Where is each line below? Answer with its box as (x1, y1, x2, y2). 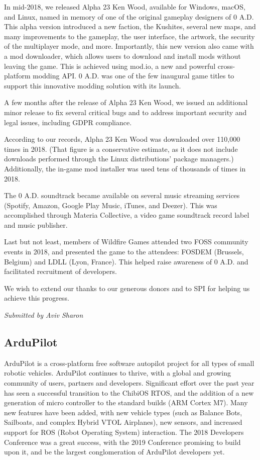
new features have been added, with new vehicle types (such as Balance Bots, (4, 407, 242, 417)
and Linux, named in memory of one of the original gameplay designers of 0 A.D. (4, 11, 254, 22)
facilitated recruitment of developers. (4, 266, 117, 277)
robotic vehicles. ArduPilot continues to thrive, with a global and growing (4, 367, 231, 378)
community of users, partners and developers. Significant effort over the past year (4, 378, 254, 388)
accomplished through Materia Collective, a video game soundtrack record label (4, 210, 249, 220)
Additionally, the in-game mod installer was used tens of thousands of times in (4, 163, 246, 173)
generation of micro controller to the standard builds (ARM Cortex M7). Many (4, 397, 248, 408)
